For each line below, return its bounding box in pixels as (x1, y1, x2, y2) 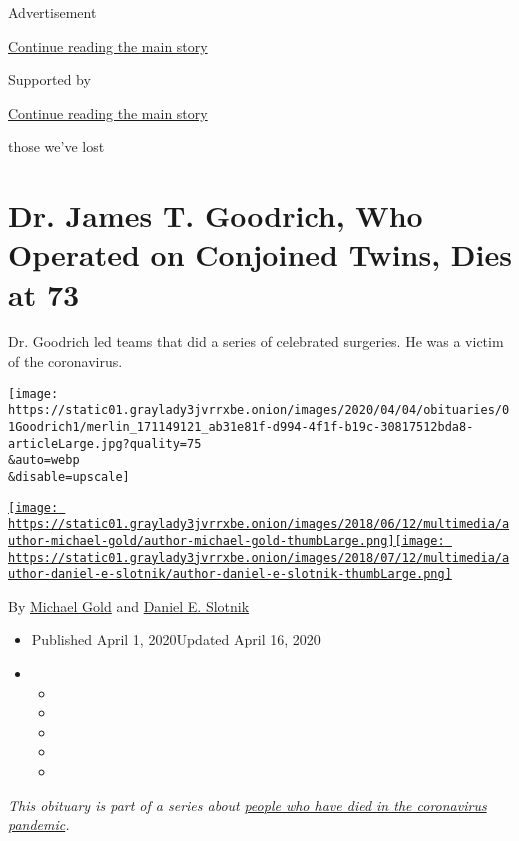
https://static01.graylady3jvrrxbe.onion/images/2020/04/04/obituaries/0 (8, 403, 510, 418)
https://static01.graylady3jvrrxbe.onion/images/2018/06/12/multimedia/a (8, 517, 510, 532)
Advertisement (8, 2, 97, 22)
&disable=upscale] (8, 469, 130, 484)
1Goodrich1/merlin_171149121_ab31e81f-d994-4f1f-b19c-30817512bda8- (8, 419, 474, 434)
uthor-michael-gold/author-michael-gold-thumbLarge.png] (8, 533, 395, 548)
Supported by (8, 69, 91, 90)
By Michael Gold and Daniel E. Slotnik (8, 595, 250, 616)
